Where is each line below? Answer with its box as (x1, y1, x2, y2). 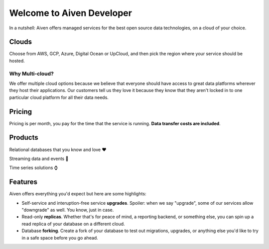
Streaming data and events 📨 (9, 156, 69, 162)
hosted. (9, 58, 25, 64)
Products (9, 133, 38, 142)
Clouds (9, 38, 32, 46)
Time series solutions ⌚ (9, 165, 58, 171)
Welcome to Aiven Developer (9, 7, 132, 18)
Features (9, 178, 37, 186)
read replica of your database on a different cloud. (21, 221, 125, 227)
